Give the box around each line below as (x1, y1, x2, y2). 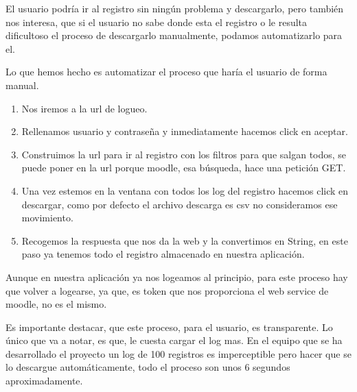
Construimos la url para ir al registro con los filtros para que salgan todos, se (21, 147, 347, 161)
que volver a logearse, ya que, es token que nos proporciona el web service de (5, 283, 329, 297)
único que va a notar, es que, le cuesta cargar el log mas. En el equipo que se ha (5, 333, 343, 347)
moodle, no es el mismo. (5, 297, 107, 311)
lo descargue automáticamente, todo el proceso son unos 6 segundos (5, 360, 290, 374)
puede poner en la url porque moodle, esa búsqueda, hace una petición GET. (21, 160, 346, 175)
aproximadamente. (5, 373, 83, 388)
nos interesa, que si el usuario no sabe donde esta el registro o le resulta (5, 14, 308, 29)
